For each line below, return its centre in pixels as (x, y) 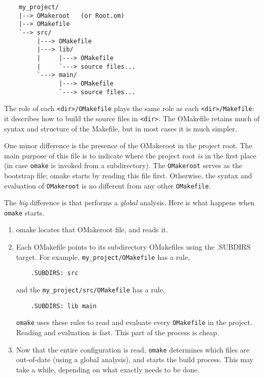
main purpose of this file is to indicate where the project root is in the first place (130, 155)
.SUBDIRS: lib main (64, 306)
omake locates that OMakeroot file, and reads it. (92, 229)
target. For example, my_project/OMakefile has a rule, (103, 256)
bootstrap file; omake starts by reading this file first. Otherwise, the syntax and (128, 175)
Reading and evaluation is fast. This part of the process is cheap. (117, 332)
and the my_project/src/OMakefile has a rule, (90, 289)
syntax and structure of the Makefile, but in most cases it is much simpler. (121, 128)
